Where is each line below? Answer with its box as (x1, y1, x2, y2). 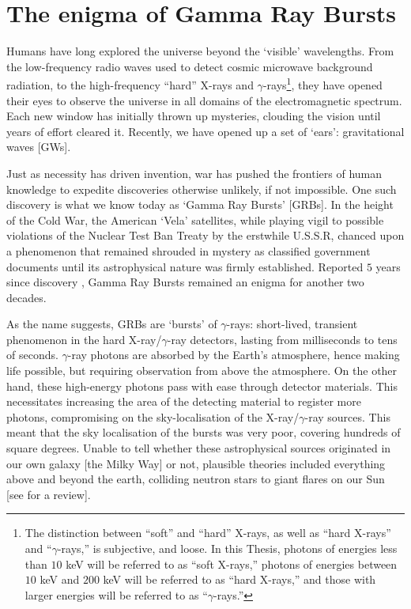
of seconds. (6, 346, 58, 363)
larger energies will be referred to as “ (25, 586, 208, 603)
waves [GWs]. (6, 138, 71, 155)
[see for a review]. (6, 486, 91, 502)
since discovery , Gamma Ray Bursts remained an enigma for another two (6, 274, 364, 290)
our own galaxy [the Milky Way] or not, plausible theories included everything (6, 455, 386, 471)
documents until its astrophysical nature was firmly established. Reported (6, 258, 364, 274)
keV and (40, 571, 80, 588)
